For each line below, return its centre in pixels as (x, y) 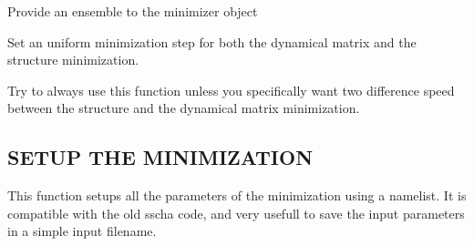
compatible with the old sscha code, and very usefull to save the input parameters (236, 213)
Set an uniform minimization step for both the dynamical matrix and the (212, 41)
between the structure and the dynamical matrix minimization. (184, 108)
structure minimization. (73, 60)
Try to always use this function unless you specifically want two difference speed (231, 90)
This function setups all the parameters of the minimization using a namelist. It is (237, 195)
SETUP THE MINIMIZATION (160, 157)
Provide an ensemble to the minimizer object (133, 11)
